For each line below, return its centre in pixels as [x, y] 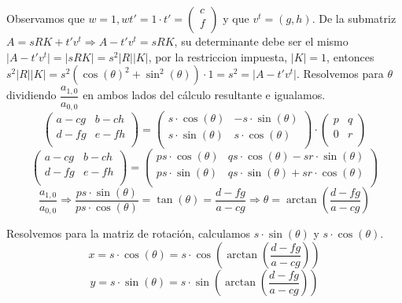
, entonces [350, 56]
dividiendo [31, 95]
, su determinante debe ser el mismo [261, 41]
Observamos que [46, 18]
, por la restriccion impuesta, [218, 56]
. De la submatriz [354, 18]
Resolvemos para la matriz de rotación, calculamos [129, 233]
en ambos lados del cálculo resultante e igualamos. [204, 95]
